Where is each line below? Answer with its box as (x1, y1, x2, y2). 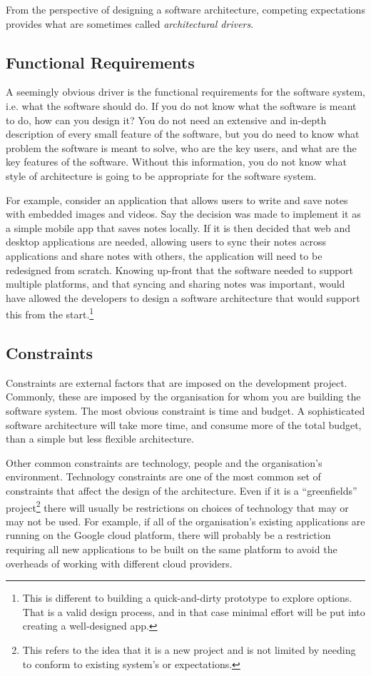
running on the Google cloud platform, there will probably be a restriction (6, 528, 331, 543)
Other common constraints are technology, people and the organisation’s (6, 455, 322, 470)
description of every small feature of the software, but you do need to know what (6, 126, 360, 141)
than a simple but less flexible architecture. (6, 431, 194, 446)
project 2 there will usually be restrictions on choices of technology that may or (6, 498, 349, 515)
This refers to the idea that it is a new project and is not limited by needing (22, 642, 356, 657)
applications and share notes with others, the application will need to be (6, 248, 322, 263)
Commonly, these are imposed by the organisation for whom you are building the (6, 389, 361, 404)
